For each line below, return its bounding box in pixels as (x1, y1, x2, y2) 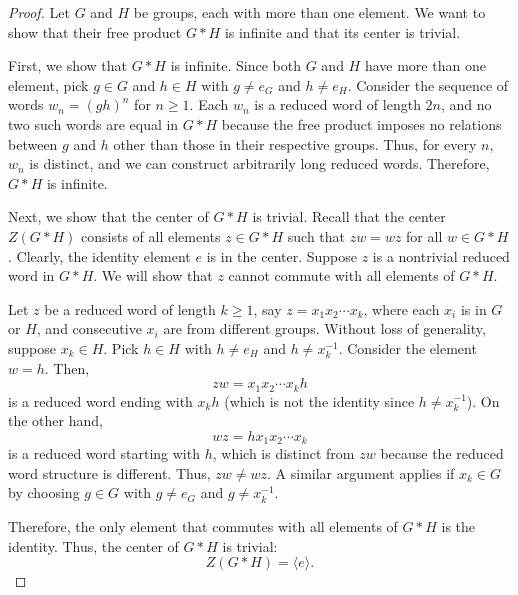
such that (287, 225, 346, 246)
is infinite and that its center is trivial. (224, 21, 461, 42)
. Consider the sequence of (347, 74, 509, 95)
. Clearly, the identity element (8, 245, 191, 266)
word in (8, 265, 55, 286)
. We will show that (93, 265, 213, 286)
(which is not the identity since (224, 390, 415, 411)
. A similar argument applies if (267, 462, 455, 483)
